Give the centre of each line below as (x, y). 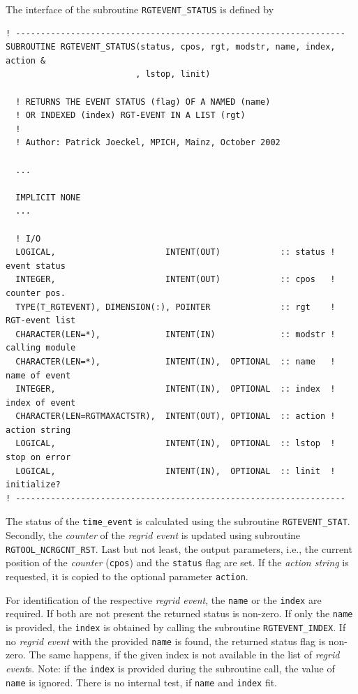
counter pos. (36, 293)
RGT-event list (41, 321)
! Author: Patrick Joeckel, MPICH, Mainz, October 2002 (148, 143)
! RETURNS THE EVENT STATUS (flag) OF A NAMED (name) (143, 102)
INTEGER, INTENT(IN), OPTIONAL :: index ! (176, 389)
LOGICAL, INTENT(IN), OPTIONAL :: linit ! (176, 471)
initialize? (33, 485)
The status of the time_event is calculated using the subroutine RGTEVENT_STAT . (178, 521)
